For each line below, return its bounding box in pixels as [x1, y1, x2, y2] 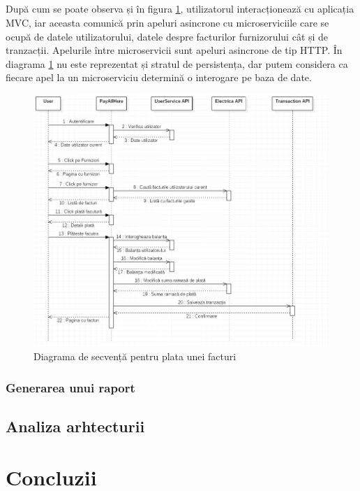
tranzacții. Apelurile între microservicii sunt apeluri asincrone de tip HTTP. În [6, 43, 343, 57]
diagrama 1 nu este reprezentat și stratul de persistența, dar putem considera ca [6, 56, 348, 71]
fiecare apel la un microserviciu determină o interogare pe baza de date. [6, 70, 312, 85]
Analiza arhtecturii [6, 415, 145, 436]
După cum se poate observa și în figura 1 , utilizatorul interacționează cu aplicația [6, 1, 354, 16]
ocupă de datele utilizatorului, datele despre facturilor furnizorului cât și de [6, 29, 329, 43]
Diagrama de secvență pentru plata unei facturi [33, 349, 237, 363]
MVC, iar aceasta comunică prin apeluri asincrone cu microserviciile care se [6, 15, 329, 29]
